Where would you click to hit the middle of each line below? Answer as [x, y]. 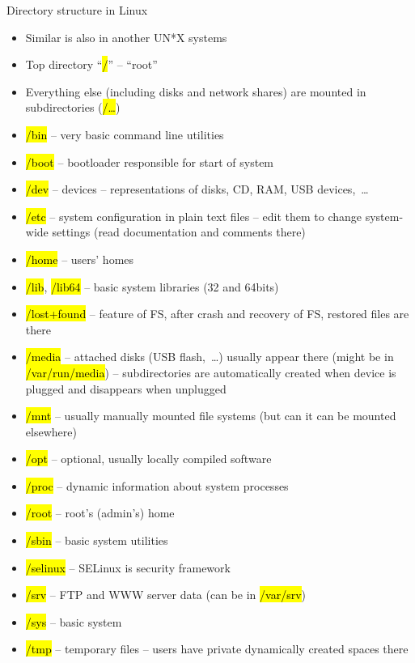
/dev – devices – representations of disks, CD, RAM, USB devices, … [197, 189]
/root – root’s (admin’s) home [100, 513]
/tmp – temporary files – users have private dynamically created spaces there [217, 649]
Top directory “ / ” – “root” [91, 64]
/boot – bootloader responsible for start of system [150, 161]
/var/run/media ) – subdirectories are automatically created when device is [211, 372]
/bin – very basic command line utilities [125, 134]
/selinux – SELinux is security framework [128, 567]
